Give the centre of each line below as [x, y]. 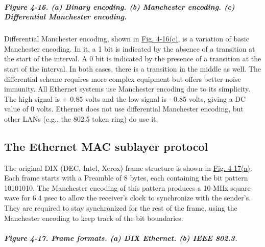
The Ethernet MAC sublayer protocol [106, 146]
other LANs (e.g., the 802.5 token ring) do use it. [81, 118]
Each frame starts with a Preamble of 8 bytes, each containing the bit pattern [126, 178]
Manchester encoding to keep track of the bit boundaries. [94, 218]
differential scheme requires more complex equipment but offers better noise [123, 78]
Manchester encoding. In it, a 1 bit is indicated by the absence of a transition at [130, 48]
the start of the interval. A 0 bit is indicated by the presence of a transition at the [133, 59]
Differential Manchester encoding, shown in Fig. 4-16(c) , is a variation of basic [127, 39]
